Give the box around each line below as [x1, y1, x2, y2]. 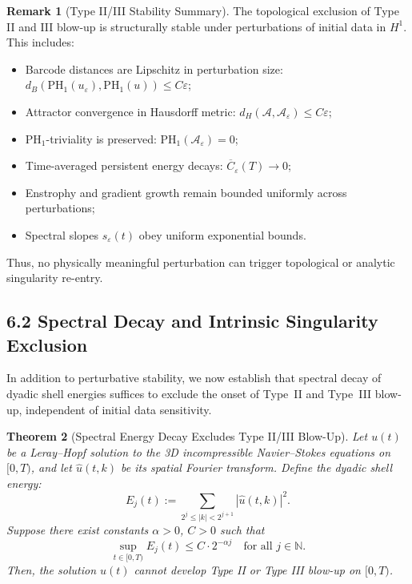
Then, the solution [6, 562, 96, 578]
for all [243, 541, 273, 553]
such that [219, 521, 265, 538]
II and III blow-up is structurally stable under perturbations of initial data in [6, 18, 386, 34]
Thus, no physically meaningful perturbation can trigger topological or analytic [6, 253, 395, 270]
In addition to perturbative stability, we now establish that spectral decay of [6, 369, 382, 386]
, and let [30, 459, 72, 476]
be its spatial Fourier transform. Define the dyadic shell [121, 459, 392, 476]
